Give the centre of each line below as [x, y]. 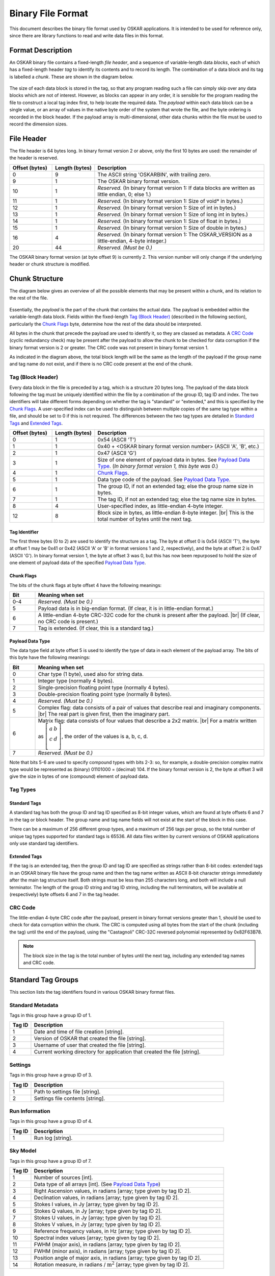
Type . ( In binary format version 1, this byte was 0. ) [158, 466]
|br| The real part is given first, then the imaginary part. [104, 714]
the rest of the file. [29, 298]
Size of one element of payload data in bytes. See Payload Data [174, 459]
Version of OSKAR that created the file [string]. [90, 1039]
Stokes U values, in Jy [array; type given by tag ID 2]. [98, 1217]
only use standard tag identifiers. [44, 843]
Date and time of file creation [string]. [79, 1032]
